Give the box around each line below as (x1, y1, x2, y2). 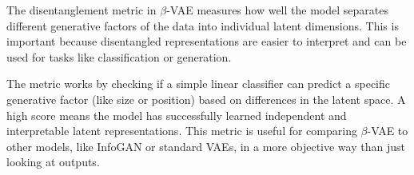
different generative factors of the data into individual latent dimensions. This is (6, 17, 399, 34)
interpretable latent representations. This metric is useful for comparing (6, 122, 357, 139)
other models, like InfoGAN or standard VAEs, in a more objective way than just (6, 137, 405, 154)
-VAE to (367, 122, 408, 139)
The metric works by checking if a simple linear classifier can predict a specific (6, 75, 391, 92)
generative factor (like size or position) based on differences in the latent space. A (6, 90, 406, 107)
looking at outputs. (6, 153, 100, 170)
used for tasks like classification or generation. (6, 48, 232, 65)
